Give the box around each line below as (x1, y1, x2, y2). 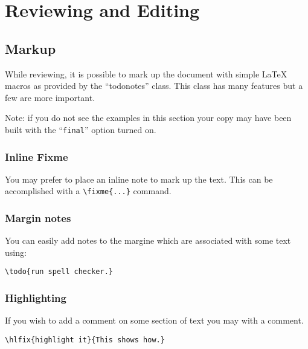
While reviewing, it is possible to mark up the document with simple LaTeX (5, 67, 287, 80)
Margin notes (5, 210, 71, 225)
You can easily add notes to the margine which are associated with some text (5, 234, 291, 247)
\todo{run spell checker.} (5, 267, 113, 276)
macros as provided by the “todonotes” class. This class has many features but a (5, 79, 303, 92)
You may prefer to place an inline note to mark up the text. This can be (5, 172, 273, 185)
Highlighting (5, 290, 66, 305)
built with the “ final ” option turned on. (5, 123, 156, 135)
